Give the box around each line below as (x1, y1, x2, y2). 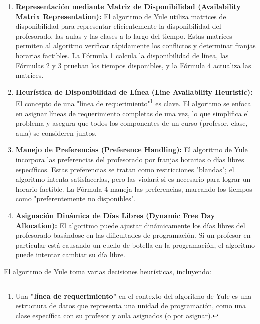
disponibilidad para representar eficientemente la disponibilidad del (15, 21, 221, 31)
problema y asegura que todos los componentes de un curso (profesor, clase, (15, 118, 248, 128)
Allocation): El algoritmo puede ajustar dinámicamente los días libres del (15, 220, 245, 230)
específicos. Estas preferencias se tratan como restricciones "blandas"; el (15, 164, 234, 174)
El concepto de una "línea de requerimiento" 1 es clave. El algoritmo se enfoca (15, 97, 251, 108)
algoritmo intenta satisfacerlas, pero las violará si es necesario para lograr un (15, 174, 251, 184)
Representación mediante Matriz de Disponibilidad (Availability (15, 1, 241, 11)
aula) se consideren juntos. (15, 127, 97, 138)
